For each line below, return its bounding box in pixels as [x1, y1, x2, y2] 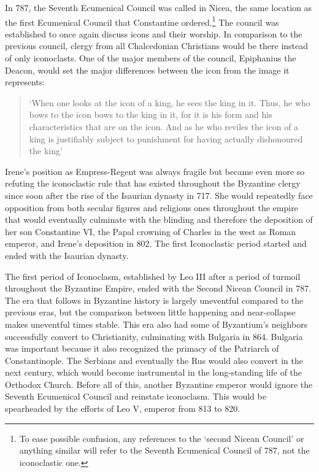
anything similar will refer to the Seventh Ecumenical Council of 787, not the [19, 444, 310, 457]
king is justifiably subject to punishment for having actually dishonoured [29, 132, 303, 145]
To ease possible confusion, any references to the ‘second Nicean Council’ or [19, 431, 304, 444]
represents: [5, 75, 45, 88]
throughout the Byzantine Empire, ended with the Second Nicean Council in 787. [5, 282, 312, 295]
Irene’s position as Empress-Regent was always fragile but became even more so [5, 164, 305, 177]
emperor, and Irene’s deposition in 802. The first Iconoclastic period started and [5, 237, 307, 250]
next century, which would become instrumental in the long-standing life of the [5, 366, 302, 379]
